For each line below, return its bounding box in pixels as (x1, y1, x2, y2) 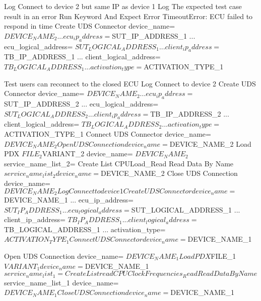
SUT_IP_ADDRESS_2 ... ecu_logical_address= (4, 98, 159, 109)
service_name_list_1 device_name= (4, 277, 119, 287)
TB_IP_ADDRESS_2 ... (150, 108, 229, 119)
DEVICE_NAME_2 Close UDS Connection (101, 168, 238, 178)
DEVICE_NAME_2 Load (169, 138, 251, 149)
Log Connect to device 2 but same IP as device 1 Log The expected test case (4, 1, 242, 11)
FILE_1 (211, 250, 236, 261)
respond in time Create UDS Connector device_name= (4, 21, 175, 31)
